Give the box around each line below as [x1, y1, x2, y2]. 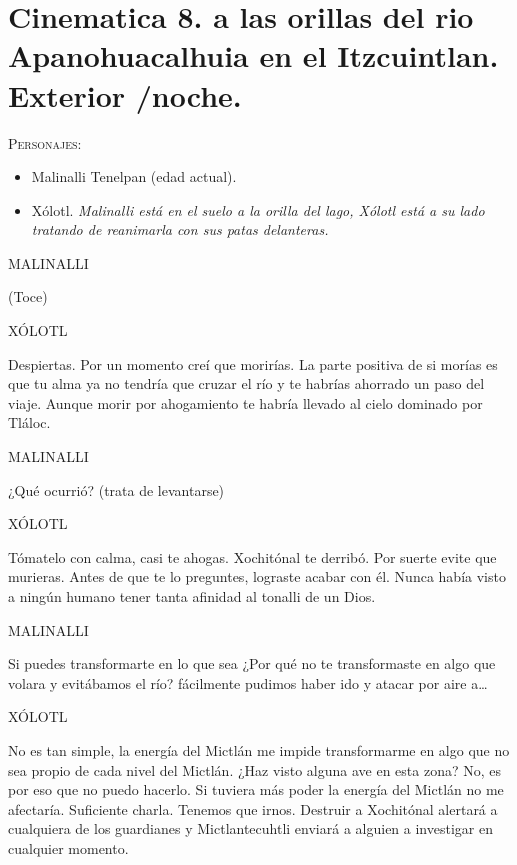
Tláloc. [8, 412, 51, 433]
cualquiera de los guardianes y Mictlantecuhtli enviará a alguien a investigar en [8, 818, 493, 839]
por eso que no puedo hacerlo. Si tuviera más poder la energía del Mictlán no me [8, 779, 504, 800]
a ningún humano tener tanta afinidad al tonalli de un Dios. [8, 586, 376, 606]
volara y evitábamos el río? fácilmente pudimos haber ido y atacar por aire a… [8, 672, 488, 693]
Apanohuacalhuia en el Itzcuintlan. [8, 35, 499, 76]
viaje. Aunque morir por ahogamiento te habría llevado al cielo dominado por [8, 392, 483, 413]
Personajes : [8, 132, 82, 153]
